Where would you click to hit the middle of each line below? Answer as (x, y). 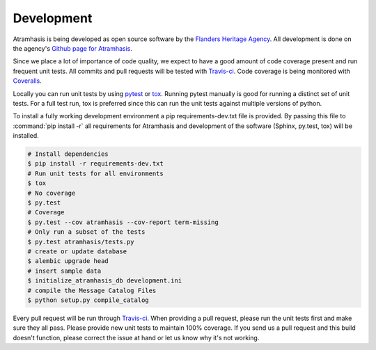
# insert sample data (64, 271)
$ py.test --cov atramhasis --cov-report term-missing (123, 222)
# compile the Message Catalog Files (92, 290)
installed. (26, 136)
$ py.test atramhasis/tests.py (81, 241)
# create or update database (77, 251)
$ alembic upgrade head (68, 261)
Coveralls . (27, 81)
